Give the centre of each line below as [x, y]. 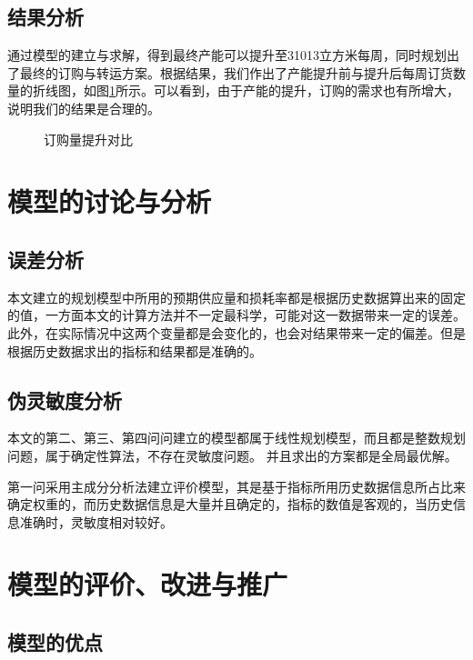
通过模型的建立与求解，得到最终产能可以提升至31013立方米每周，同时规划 [227, 55]
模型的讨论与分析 [110, 201]
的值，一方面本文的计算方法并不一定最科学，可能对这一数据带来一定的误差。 [236, 315]
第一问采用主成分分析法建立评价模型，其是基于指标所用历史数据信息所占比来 [236, 486]
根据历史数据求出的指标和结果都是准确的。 [135, 350]
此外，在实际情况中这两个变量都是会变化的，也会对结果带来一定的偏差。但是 [236, 332]
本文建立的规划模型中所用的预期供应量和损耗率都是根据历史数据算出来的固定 [236, 297]
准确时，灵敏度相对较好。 [96, 521]
